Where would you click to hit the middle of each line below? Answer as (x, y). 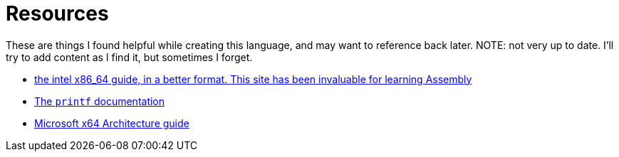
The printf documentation (100, 101)
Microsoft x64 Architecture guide (112, 123)
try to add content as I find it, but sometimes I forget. (129, 57)
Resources (57, 13)
